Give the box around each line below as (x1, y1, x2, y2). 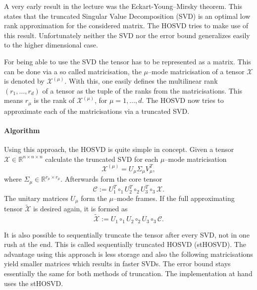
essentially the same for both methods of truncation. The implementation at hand (4, 268, 253, 278)
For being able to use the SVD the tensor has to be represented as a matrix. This (4, 56, 251, 66)
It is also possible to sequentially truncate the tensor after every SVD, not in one (4, 229, 250, 240)
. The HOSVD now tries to (142, 95, 224, 105)
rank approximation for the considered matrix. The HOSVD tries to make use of (4, 20, 249, 31)
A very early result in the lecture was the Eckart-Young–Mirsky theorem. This (4, 1, 243, 11)
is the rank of (34, 95, 75, 105)
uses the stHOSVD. (4, 278, 63, 288)
